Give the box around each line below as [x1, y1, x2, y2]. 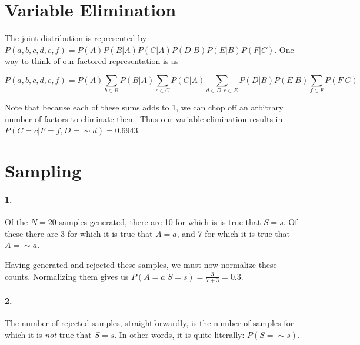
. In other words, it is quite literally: [114, 328, 245, 340]
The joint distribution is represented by [5, 32, 147, 44]
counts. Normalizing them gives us [5, 270, 129, 282]
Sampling [5, 159, 82, 183]
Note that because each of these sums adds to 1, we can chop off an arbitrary [5, 101, 284, 113]
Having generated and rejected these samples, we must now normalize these [5, 258, 277, 270]
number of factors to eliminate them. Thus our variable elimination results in [5, 112, 283, 125]
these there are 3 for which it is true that [5, 227, 153, 239]
